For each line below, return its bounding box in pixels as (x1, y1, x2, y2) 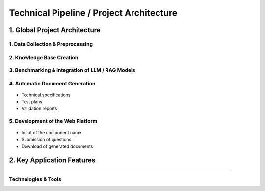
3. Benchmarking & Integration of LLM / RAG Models (9, 67, 135, 74)
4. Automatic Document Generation (9, 80, 96, 86)
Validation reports (21, 106, 57, 111)
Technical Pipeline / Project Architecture (9, 7, 178, 18)
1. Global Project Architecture (9, 26, 101, 34)
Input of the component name (21, 129, 82, 135)
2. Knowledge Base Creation (9, 54, 79, 61)
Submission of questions (21, 136, 72, 142)
